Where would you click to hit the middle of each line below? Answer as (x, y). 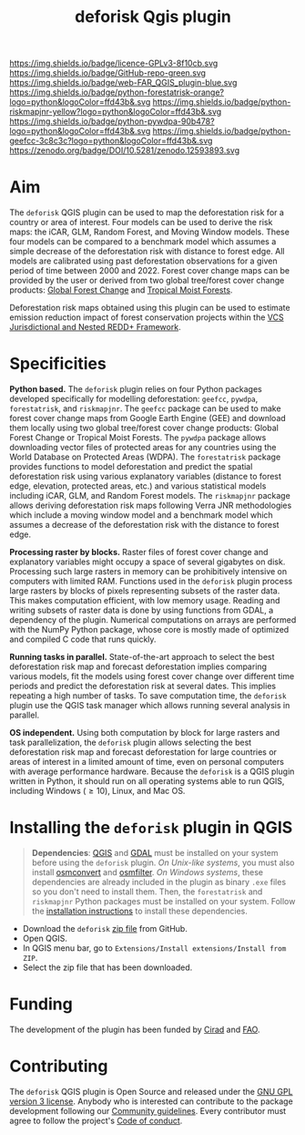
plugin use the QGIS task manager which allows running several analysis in (150, 706)
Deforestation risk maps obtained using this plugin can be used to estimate (150, 308)
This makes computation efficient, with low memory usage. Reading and (145, 601)
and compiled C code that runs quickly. (83, 639)
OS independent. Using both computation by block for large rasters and (145, 733)
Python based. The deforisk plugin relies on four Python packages (136, 389)
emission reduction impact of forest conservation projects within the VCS (147, 317)
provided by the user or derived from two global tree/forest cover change (147, 281)
